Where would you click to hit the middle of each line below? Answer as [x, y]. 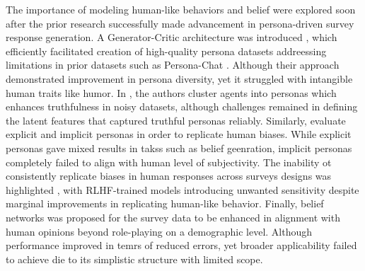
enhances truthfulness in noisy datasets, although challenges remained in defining [182, 106]
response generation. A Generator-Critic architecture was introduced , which [172, 37]
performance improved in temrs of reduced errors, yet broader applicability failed [181, 245]
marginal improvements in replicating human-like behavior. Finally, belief [165, 203]
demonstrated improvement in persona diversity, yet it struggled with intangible [179, 78]
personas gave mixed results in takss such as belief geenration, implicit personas [179, 148]
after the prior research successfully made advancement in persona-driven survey [180, 23]
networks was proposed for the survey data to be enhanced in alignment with [173, 217]
